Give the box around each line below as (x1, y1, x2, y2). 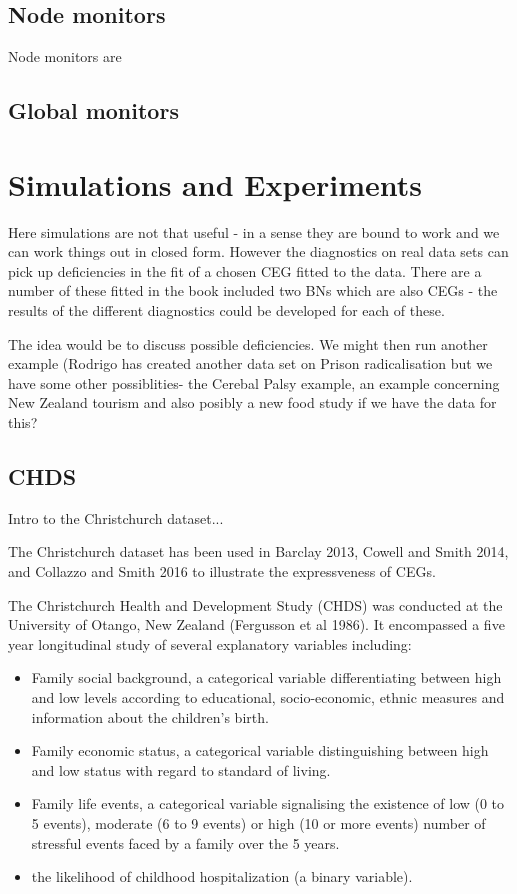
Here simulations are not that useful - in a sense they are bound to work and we (8, 221, 500, 242)
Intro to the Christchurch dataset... (8, 507, 224, 528)
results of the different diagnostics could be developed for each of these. (8, 300, 445, 321)
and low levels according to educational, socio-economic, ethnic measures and (31, 687, 505, 707)
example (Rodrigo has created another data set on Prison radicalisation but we (8, 353, 493, 374)
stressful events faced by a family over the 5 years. (31, 832, 340, 853)
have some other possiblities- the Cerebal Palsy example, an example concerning (8, 372, 500, 393)
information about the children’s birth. (31, 706, 269, 727)
